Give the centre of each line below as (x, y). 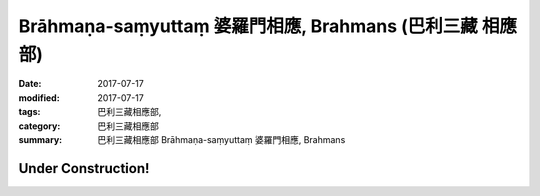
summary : (40, 139)
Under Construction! (84, 168)
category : (39, 126)
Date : (30, 84)
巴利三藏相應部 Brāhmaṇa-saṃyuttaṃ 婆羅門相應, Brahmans (221, 139)
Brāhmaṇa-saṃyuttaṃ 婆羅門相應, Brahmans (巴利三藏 (248, 26)
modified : (39, 97)
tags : (29, 112)
